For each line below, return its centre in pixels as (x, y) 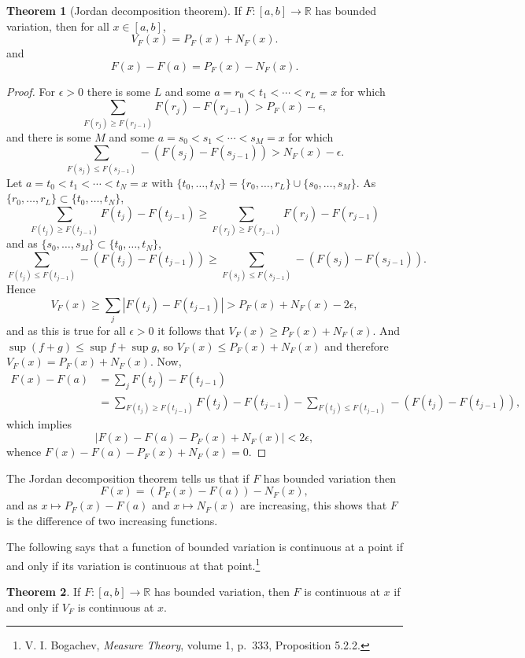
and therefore (357, 346)
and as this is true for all (66, 330)
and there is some (49, 136)
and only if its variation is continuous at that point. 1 (133, 564)
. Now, (166, 361)
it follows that (191, 330)
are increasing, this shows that (314, 505)
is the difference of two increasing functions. (112, 520)
